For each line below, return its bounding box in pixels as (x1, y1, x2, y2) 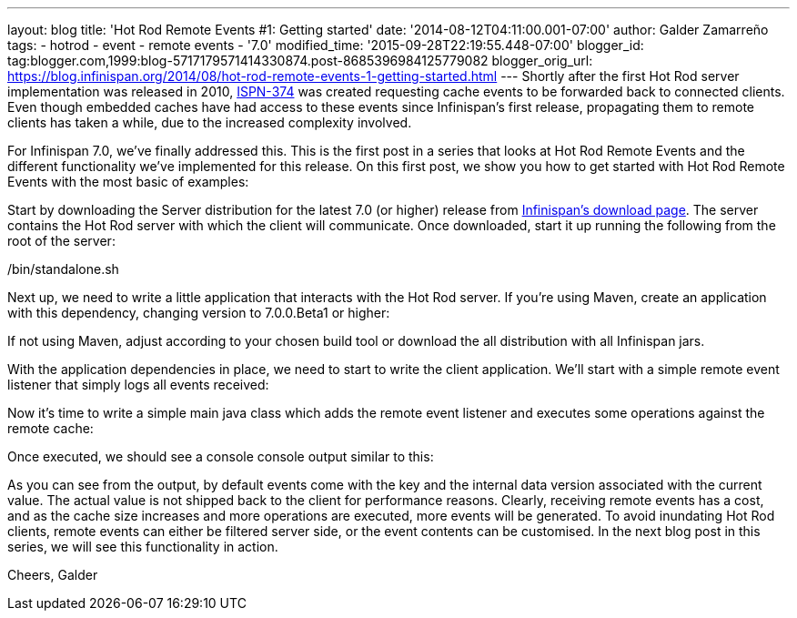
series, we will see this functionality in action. (7, 539, 278, 554)
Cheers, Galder (7, 567, 98, 583)
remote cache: (7, 420, 94, 436)
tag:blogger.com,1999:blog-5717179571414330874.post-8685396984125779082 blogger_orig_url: (7, 53, 593, 68)
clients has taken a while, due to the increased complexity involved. (7, 115, 412, 130)
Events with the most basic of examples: (7, 174, 249, 189)
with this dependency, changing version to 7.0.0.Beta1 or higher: (7, 305, 390, 320)
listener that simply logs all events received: (7, 377, 269, 392)
